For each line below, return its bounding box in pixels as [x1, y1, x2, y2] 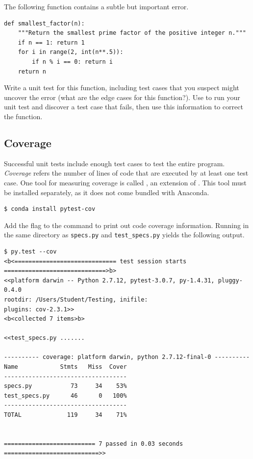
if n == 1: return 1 [18, 39, 85, 46]
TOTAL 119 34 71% [4, 411, 127, 419]
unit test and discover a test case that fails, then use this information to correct [4, 102, 243, 112]
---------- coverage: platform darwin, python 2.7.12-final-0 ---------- [4, 354, 250, 361]
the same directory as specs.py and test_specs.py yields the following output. [4, 229, 245, 240]
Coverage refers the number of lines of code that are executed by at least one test [4, 168, 249, 178]
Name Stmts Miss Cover [4, 363, 127, 371]
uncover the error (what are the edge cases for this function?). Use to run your [4, 92, 240, 102]
